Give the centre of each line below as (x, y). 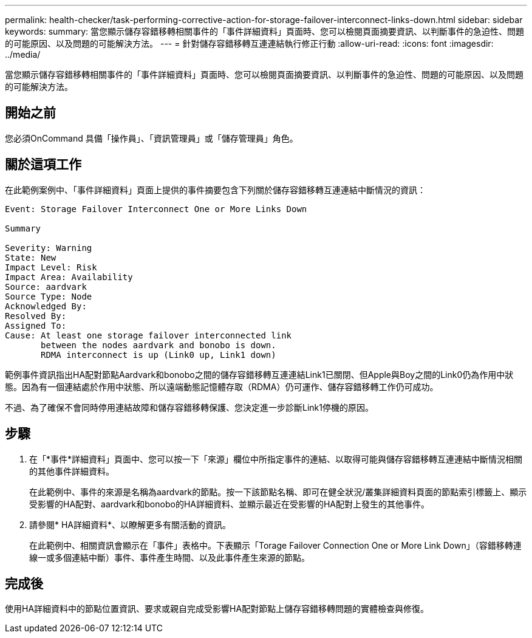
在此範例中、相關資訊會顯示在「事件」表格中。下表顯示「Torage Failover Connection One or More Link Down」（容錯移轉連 (275, 545)
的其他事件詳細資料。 (72, 471)
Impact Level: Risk (51, 267)
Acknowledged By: (46, 306)
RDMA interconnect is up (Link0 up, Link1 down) (159, 355)
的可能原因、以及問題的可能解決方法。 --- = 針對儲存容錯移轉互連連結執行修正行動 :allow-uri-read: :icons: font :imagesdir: (249, 43)
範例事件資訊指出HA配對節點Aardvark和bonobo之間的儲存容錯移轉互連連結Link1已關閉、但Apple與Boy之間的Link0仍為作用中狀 (259, 374)
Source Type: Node (49, 296)
